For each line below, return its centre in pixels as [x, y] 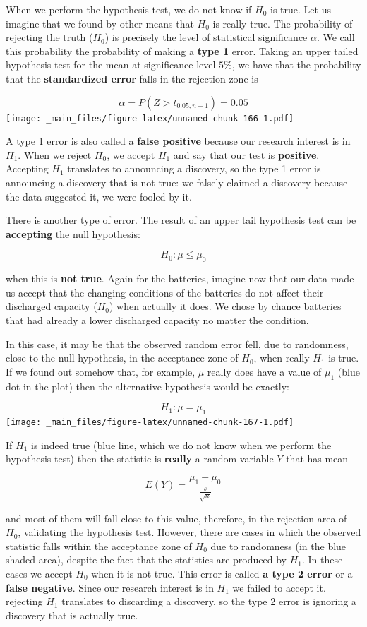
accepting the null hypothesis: [73, 233]
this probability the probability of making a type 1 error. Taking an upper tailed [182, 50]
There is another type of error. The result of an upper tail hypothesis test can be [181, 220]
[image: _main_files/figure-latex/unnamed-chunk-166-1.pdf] [150, 118]
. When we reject [55, 154]
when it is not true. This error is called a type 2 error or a [222, 573]
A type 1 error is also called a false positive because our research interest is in [178, 141]
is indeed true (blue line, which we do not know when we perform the [181, 444]
